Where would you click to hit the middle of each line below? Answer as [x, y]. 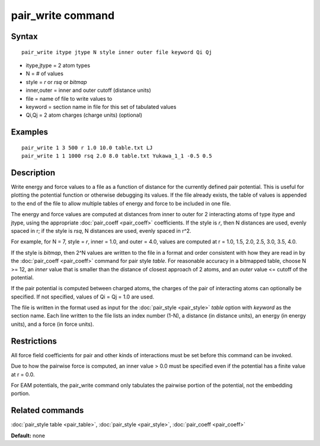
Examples [30, 132]
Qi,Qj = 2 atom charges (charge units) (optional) [84, 115]
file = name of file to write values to [69, 98]
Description [33, 173]
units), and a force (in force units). [52, 324]
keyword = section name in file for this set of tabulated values [101, 107]
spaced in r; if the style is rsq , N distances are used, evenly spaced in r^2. [101, 230]
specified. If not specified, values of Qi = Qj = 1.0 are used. [83, 297]
